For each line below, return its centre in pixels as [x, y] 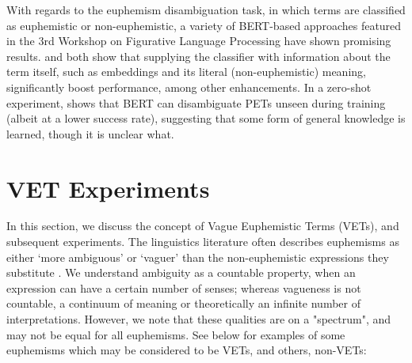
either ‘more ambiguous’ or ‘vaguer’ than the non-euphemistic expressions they [198, 257]
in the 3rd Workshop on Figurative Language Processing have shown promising [199, 41]
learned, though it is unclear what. [90, 133]
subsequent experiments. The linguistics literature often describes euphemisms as [203, 242]
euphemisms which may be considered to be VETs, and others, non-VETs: [187, 350]
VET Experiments [108, 188]
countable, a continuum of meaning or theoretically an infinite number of [183, 303]
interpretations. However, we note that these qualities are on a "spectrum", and [199, 319]
